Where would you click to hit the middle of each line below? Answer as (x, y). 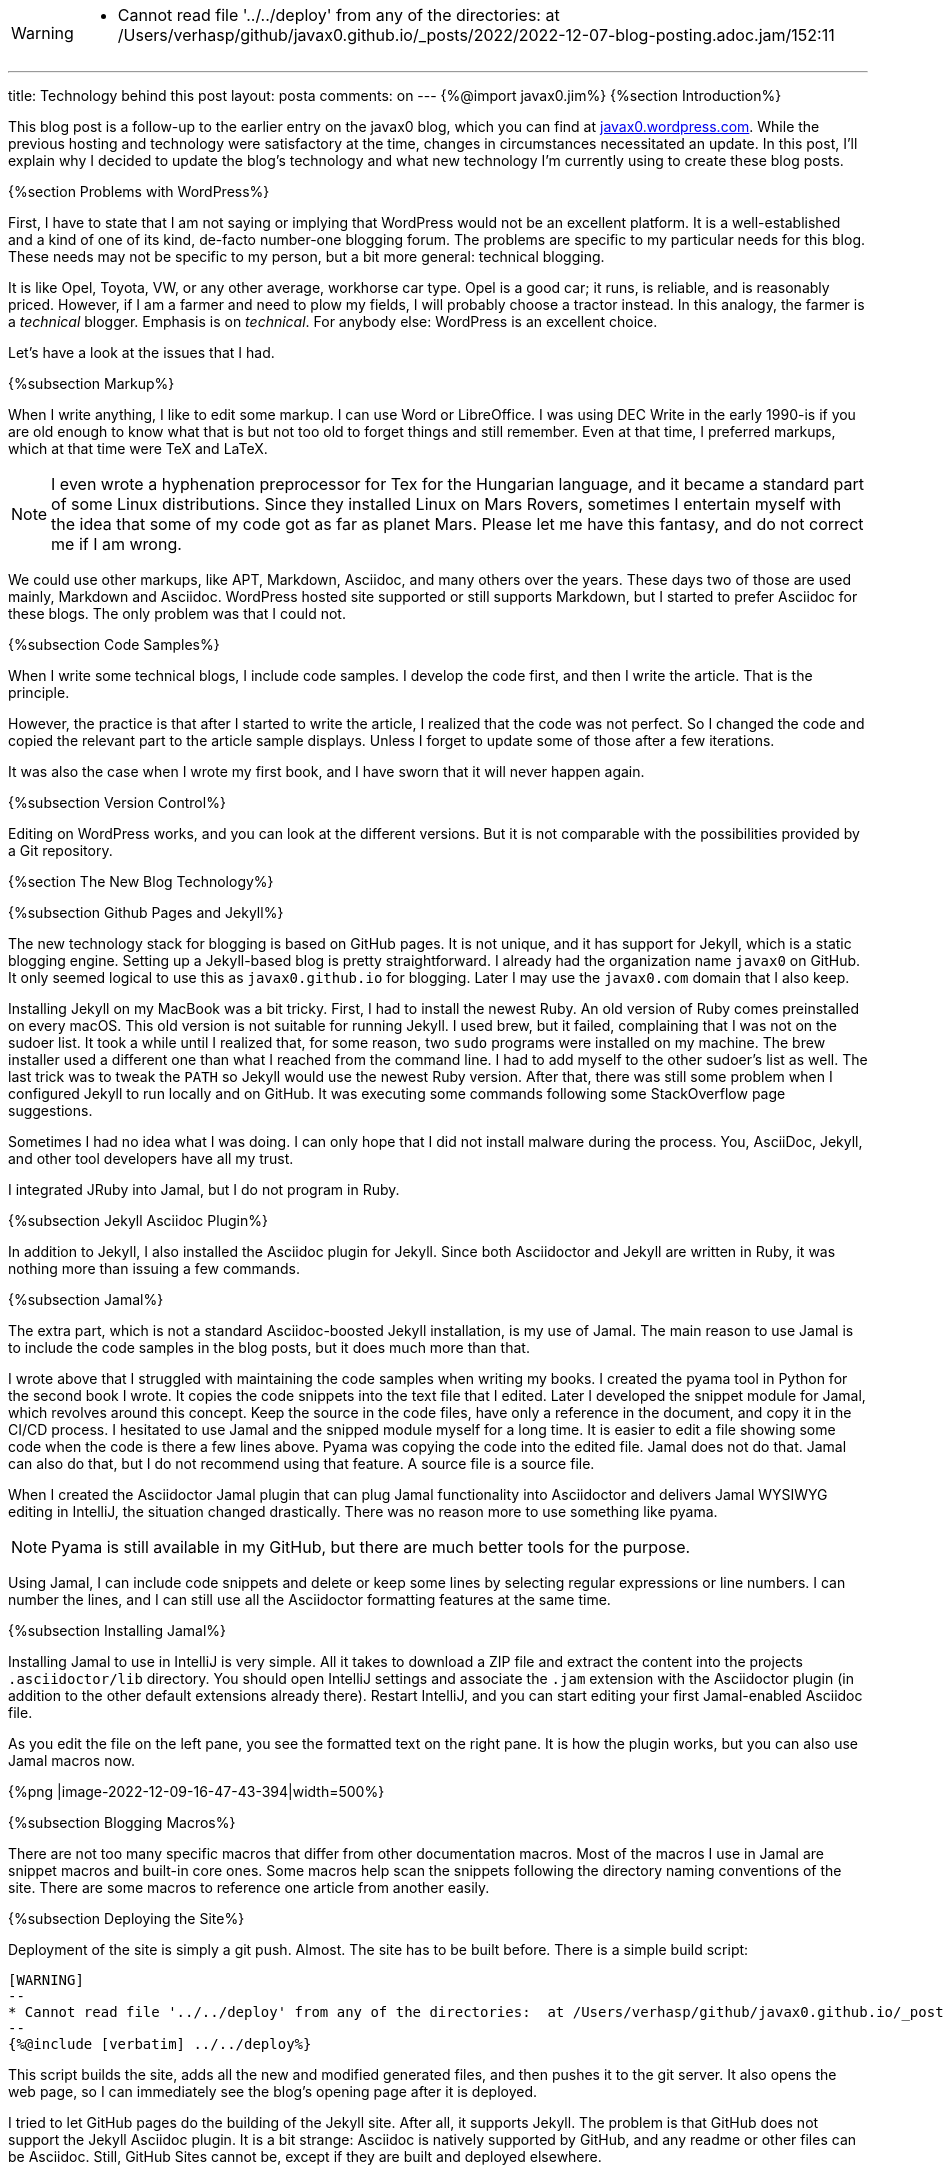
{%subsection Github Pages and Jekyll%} (146, 912)
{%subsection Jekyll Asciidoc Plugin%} (138, 1220)
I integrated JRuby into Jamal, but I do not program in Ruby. (204, 1189)
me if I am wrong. (116, 544)
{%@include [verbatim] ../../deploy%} (160, 2044)
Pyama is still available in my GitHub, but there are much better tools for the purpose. (371, 1547)
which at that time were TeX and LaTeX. (138, 448)
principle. (39, 692)
